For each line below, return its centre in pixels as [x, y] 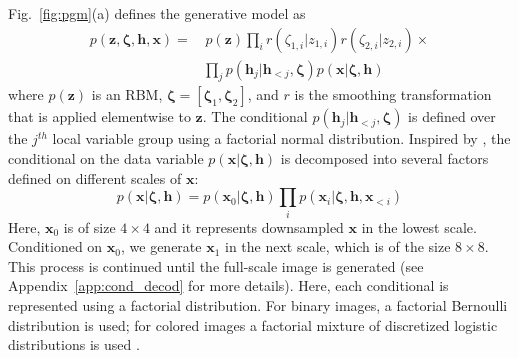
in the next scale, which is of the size [338, 246]
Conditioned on [55, 246]
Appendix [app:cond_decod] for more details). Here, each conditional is [228, 285]
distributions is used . [74, 344]
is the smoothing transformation [393, 94]
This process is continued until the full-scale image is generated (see [216, 265]
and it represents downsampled [249, 226]
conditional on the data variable [106, 158]
